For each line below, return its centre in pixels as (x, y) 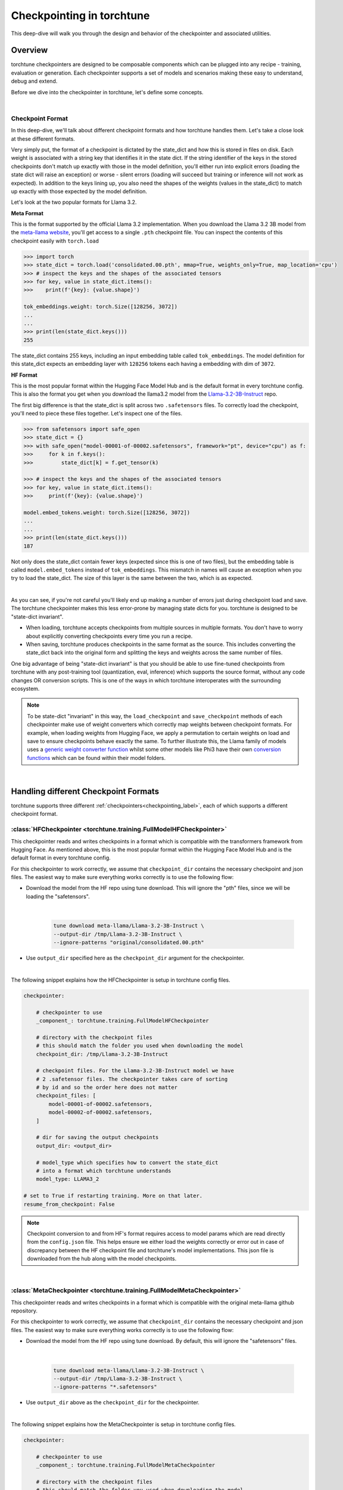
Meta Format (27, 213)
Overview (29, 50)
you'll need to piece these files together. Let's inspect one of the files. (97, 414)
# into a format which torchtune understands (104, 1171)
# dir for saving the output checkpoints (97, 1137)
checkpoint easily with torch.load (55, 241)
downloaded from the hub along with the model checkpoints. (102, 1259)
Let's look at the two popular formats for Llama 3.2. (74, 202)
